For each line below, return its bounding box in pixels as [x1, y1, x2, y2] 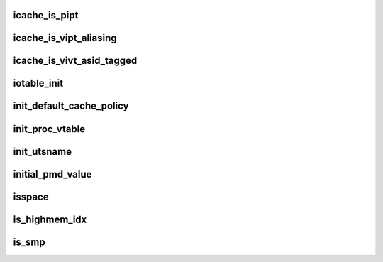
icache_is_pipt [13, 9, 79, 21]
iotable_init [13, 77, 64, 89]
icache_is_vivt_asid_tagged [13, 55, 138, 67]
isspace [13, 190, 49, 202]
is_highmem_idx [13, 213, 87, 225]
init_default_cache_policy [13, 100, 129, 112]
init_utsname [13, 146, 72, 158]
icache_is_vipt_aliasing [13, 32, 117, 44]
